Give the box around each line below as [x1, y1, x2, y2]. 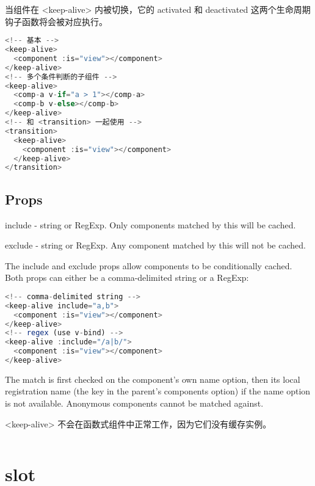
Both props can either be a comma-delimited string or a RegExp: [5, 271, 249, 284]
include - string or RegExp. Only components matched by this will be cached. [5, 218, 296, 231]
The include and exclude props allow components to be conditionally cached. [5, 259, 292, 272]
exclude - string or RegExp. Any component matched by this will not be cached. [5, 239, 306, 252]
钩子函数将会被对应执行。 [5, 15, 107, 27]
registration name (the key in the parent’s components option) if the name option [5, 385, 311, 397]
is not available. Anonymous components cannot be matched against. [5, 397, 264, 410]
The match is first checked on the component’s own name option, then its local [5, 372, 300, 385]
